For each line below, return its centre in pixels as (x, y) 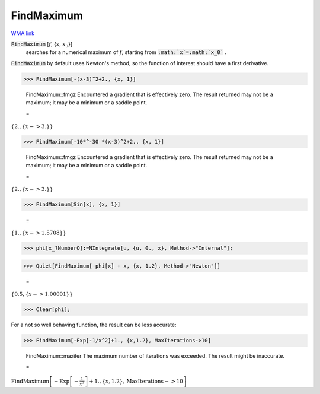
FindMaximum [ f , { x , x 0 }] (42, 45)
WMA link (23, 33)
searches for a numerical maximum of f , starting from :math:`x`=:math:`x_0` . (126, 52)
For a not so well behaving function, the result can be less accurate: (94, 325)
